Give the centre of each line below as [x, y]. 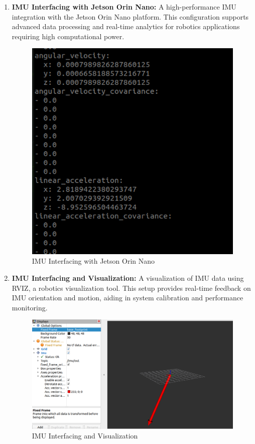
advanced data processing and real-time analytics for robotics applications [126, 26]
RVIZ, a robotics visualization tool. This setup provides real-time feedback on [131, 288]
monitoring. [30, 307]
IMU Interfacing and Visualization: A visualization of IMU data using [128, 278]
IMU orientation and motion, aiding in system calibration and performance [127, 298]
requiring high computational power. [68, 36]
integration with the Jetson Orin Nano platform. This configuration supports [130, 16]
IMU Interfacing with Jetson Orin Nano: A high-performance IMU [124, 7]
